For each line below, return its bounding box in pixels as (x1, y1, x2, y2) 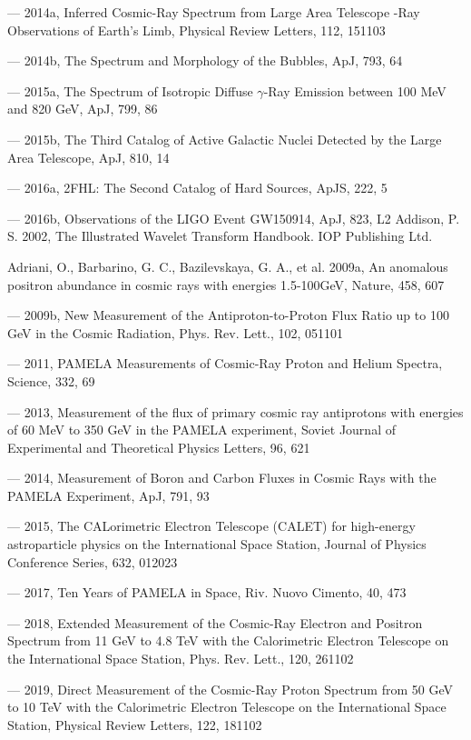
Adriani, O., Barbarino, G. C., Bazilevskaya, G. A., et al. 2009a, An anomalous (7, 256, 448, 275)
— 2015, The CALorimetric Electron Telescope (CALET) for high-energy (7, 516, 416, 535)
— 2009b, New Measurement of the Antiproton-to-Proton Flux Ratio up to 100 (7, 305, 449, 325)
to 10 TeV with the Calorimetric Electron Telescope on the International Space (7, 697, 446, 716)
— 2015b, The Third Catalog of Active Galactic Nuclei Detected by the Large (7, 129, 442, 148)
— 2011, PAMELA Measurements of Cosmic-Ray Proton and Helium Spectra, (7, 354, 443, 373)
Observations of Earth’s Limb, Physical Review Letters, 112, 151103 (7, 20, 386, 39)
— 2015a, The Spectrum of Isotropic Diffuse (7, 81, 253, 100)
